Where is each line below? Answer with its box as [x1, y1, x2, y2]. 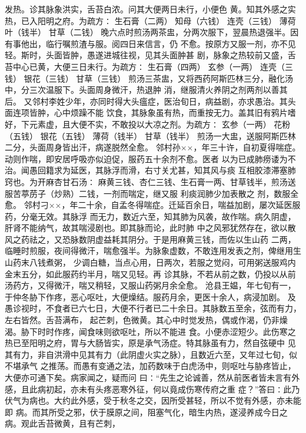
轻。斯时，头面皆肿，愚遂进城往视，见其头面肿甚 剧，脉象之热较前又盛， [5, 49, 288, 61]
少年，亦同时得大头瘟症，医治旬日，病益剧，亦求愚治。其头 [65, 95, 296, 107]
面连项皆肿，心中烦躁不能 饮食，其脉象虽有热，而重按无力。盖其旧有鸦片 [5, 106, 288, 119]
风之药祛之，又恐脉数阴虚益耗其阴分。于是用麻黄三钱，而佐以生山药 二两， [5, 233, 296, 245]
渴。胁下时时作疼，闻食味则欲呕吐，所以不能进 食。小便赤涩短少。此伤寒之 [5, 325, 296, 337]
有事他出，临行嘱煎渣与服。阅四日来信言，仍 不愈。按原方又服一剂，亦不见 [5, 37, 296, 49]
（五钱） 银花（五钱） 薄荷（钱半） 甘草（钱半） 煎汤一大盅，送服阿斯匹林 [5, 129, 296, 142]
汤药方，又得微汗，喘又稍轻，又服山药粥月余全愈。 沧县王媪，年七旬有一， [5, 279, 296, 291]
